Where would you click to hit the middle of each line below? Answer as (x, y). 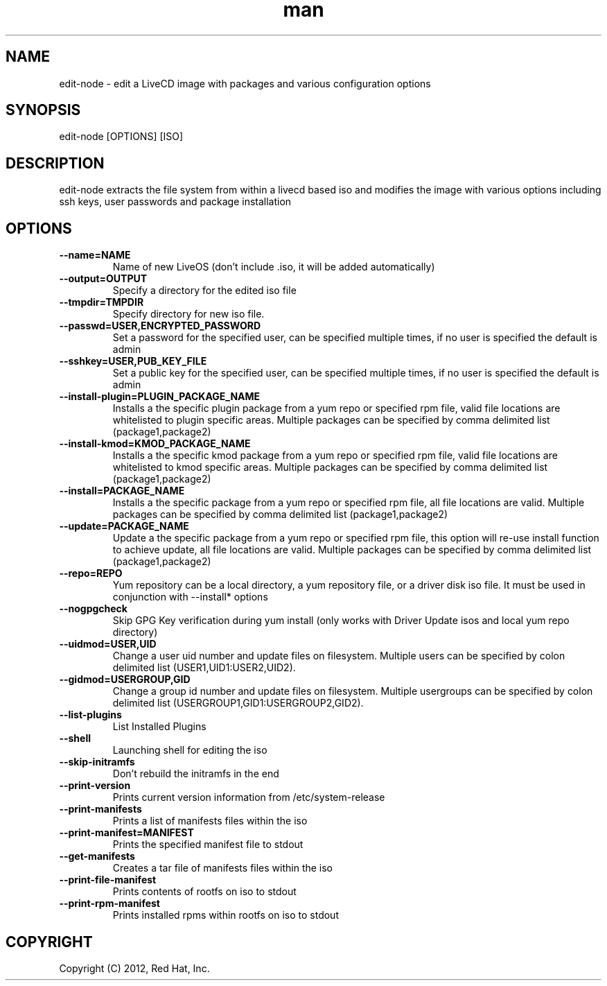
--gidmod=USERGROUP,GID (125, 680)
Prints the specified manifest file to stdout (208, 845)
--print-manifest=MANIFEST (126, 833)
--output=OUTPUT (103, 279)
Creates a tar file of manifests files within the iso (223, 868)
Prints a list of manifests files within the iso (210, 821)
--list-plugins (90, 715)
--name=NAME (95, 255)
